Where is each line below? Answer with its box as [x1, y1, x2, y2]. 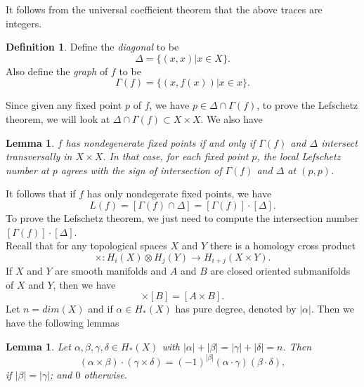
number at [6, 162, 49, 177]
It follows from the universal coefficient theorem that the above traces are [6, 2, 323, 16]
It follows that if [6, 186, 76, 201]
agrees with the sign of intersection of [60, 162, 222, 177]
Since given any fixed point [6, 98, 122, 112]
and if [88, 301, 113, 316]
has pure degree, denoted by [175, 301, 297, 316]
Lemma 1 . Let [6, 339, 71, 353]
